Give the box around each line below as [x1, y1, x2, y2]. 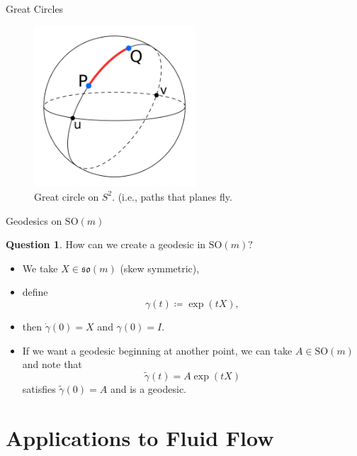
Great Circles [6, 1, 64, 16]
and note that [22, 357, 82, 372]
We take [22, 260, 58, 275]
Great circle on [34, 189, 99, 204]
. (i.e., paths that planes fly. [112, 189, 232, 204]
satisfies [22, 381, 56, 396]
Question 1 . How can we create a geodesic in [6, 237, 206, 252]
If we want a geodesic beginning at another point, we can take [22, 343, 293, 357]
